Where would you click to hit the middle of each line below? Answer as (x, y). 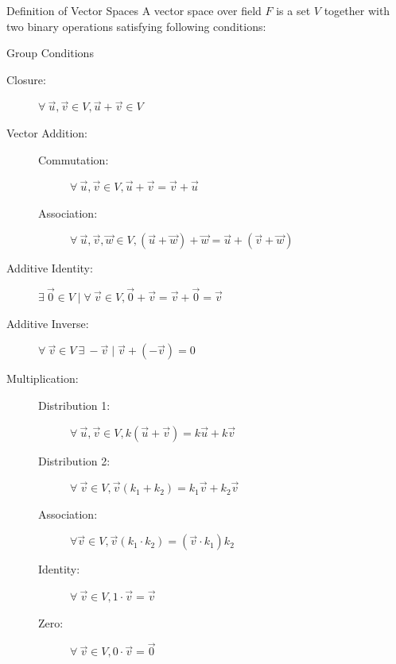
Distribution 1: (74, 405)
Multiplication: (43, 378)
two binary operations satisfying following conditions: (136, 26)
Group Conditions (50, 53)
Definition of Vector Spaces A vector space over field (134, 10)
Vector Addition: (47, 132)
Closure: (26, 79)
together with (357, 10)
